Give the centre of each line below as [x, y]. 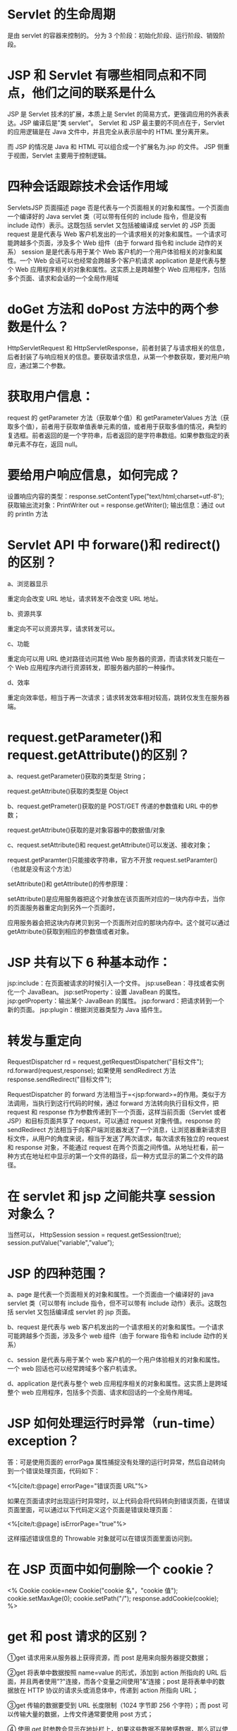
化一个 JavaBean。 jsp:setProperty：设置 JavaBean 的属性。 [96, 992]
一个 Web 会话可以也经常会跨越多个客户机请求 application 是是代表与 [120, 260]
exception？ [43, 1441]
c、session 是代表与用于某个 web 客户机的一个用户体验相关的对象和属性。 [116, 1360]
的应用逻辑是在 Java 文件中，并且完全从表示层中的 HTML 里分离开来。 [110, 131]
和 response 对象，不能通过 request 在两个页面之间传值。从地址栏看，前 [113, 1148]
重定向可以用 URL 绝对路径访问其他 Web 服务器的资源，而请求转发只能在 [113, 658]
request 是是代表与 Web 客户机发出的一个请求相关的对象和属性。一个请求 [114, 234]
